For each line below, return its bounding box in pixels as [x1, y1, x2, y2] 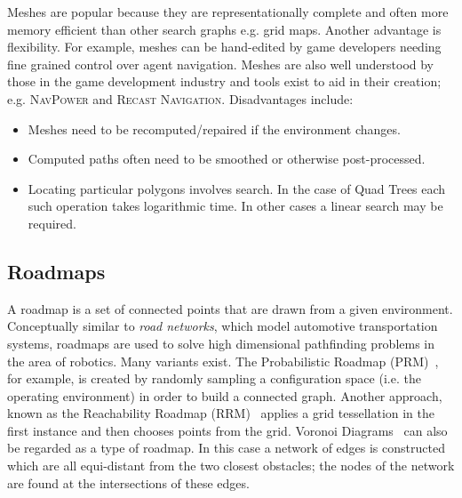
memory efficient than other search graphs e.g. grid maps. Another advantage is [7, 20, 442, 38]
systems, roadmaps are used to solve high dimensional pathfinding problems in [7, 333, 435, 352]
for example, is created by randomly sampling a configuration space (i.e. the [7, 369, 421, 388]
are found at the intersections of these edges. [7, 473, 250, 492]
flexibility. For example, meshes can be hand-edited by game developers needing [7, 37, 442, 56]
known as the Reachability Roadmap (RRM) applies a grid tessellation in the [7, 404, 435, 422]
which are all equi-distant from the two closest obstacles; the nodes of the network [7, 456, 455, 475]
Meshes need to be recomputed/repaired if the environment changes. [28, 119, 401, 138]
